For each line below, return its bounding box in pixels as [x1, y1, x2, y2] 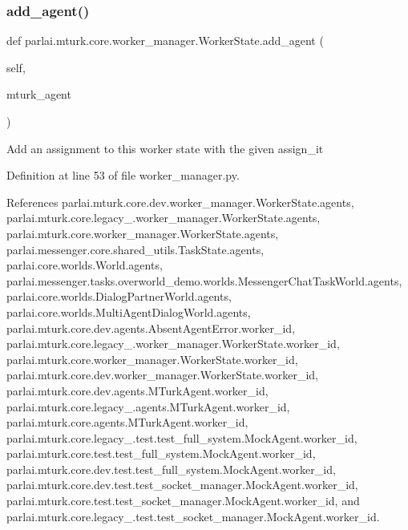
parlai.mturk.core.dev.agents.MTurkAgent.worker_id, [6, 382, 269, 399]
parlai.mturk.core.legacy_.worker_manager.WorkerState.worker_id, [6, 335, 340, 352]
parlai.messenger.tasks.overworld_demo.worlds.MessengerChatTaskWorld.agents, [6, 272, 402, 289]
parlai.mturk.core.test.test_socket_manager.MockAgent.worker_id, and [6, 492, 360, 509]
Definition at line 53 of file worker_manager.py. [6, 167, 240, 184]
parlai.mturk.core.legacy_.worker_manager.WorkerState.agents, [6, 209, 321, 226]
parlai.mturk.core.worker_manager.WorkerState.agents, [6, 225, 279, 241]
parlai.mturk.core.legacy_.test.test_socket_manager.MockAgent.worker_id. [6, 508, 380, 524]
